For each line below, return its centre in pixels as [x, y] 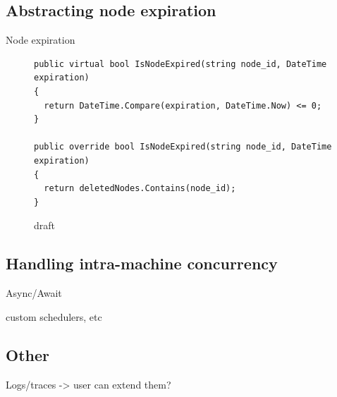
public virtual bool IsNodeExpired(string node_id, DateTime [180, 64]
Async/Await [34, 293]
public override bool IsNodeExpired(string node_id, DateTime [183, 147]
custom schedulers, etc [54, 316]
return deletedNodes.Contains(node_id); [140, 189]
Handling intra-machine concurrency [142, 263]
